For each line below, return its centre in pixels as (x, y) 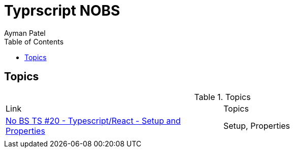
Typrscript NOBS (62, 11)
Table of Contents (34, 41)
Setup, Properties (257, 125)
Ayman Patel (25, 33)
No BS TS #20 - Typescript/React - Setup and (93, 120)
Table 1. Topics (222, 97)
